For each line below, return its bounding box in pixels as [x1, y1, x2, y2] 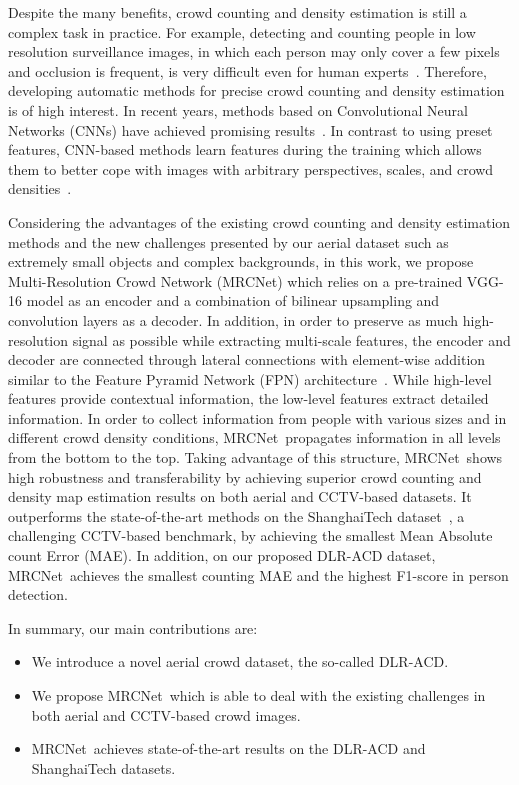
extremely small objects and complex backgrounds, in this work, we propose [8, 251, 474, 272]
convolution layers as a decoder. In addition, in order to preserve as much [8, 309, 459, 330]
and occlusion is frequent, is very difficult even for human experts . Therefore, [8, 60, 487, 81]
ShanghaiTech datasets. [31, 757, 176, 778]
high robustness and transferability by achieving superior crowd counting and [8, 466, 482, 487]
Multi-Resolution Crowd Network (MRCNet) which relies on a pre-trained [8, 270, 463, 291]
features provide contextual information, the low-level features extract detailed [8, 388, 489, 409]
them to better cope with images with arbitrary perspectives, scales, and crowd [8, 158, 494, 179]
